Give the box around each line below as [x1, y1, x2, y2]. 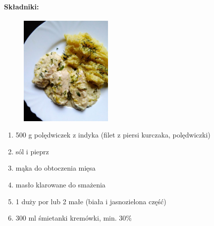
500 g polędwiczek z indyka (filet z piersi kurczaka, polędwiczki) [15, 130, 211, 140]
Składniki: [4, 1, 39, 11]
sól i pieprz [15, 146, 49, 156]
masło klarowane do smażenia [15, 179, 106, 189]
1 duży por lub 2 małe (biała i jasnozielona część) [15, 196, 166, 206]
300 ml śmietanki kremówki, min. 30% [15, 213, 132, 223]
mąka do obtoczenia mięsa [15, 163, 96, 173]
